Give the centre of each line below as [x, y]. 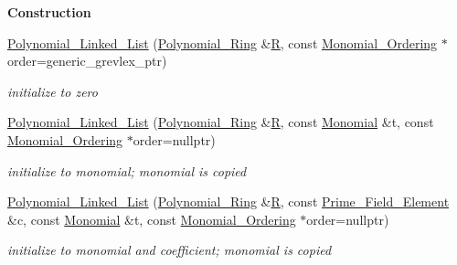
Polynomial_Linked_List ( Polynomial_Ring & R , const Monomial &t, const [221, 122]
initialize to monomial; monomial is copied [127, 170]
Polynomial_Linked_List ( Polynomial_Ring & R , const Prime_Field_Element [228, 201]
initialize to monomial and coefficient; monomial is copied [170, 250]
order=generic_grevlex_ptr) [87, 61]
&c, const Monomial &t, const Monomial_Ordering [152, 219]
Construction [49, 12]
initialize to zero [53, 91]
